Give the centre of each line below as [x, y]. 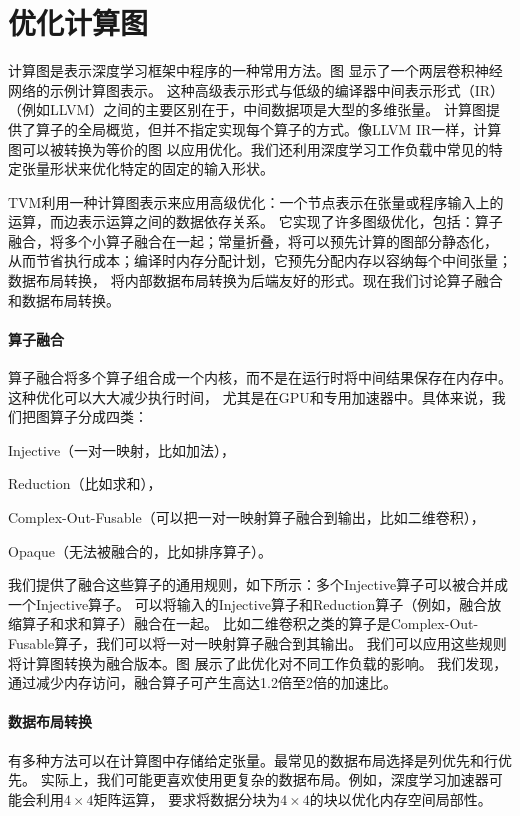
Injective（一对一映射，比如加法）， [122, 449]
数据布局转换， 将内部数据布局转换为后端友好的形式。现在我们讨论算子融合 [255, 280]
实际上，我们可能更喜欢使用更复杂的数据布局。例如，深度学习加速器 [264, 779]
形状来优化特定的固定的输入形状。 [161, 168]
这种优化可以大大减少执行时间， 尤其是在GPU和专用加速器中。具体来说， [250, 396]
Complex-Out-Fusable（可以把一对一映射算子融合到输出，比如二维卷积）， [246, 517]
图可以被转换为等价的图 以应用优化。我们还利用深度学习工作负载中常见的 [248, 148]
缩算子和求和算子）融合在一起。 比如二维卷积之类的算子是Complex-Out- [243, 623]
